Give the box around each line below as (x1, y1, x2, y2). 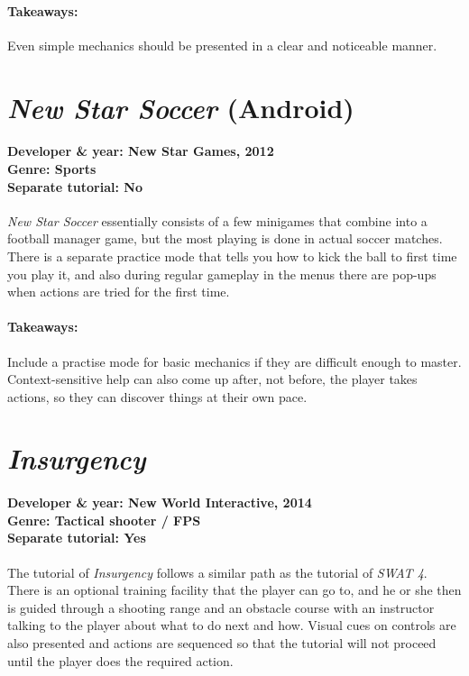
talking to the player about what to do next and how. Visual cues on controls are (7, 616, 456, 635)
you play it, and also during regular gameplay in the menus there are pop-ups (7, 264, 437, 283)
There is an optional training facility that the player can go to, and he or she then (7, 580, 462, 599)
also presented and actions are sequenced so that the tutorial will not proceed (7, 634, 437, 653)
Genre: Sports (7, 159, 97, 178)
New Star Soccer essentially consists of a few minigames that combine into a (7, 211, 428, 230)
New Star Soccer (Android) (7, 88, 354, 126)
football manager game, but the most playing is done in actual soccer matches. (7, 229, 443, 248)
